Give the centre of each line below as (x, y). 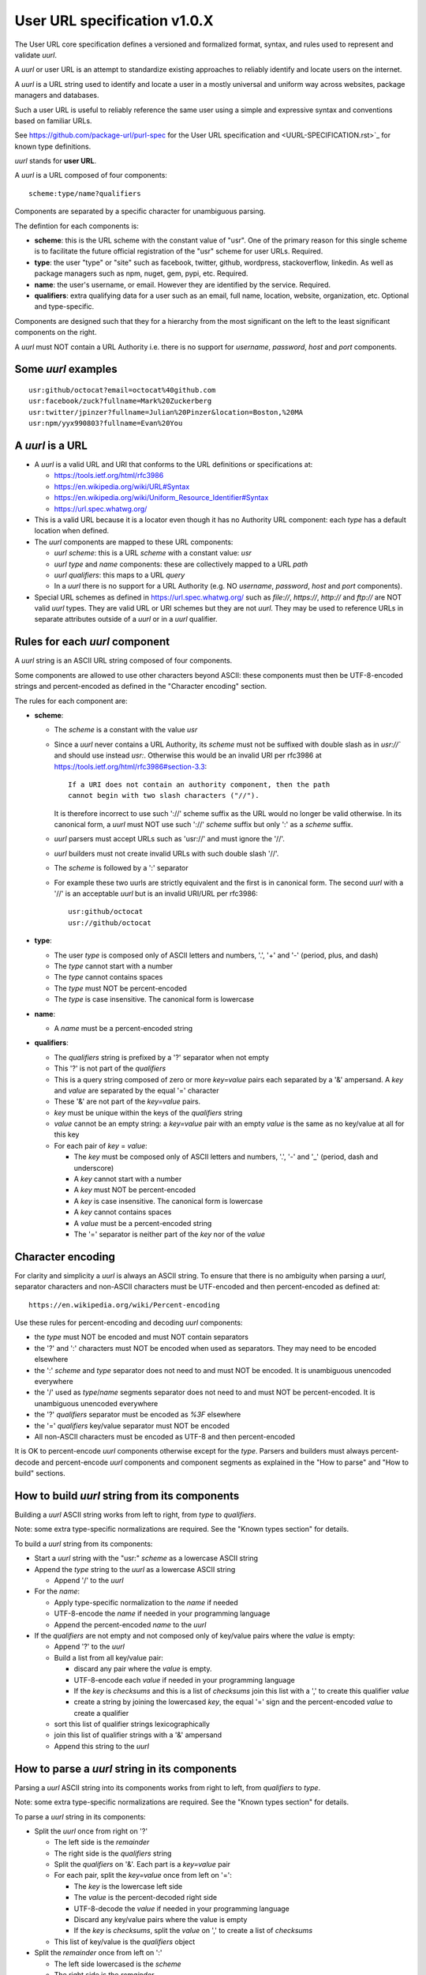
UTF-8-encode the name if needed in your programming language (162, 1614)
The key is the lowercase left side (128, 1886)
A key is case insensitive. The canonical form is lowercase (168, 1201)
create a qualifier (101, 1713)
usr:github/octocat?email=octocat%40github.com (122, 390)
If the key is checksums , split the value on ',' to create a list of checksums (193, 1931)
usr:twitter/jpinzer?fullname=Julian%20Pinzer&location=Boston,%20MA (166, 412)
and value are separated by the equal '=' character (136, 1090)
